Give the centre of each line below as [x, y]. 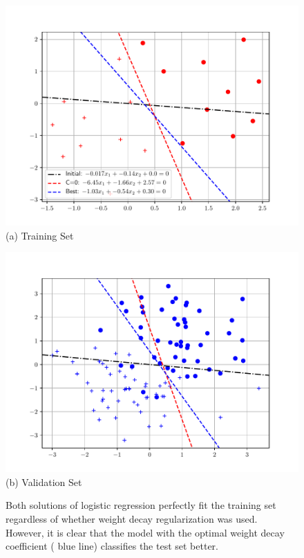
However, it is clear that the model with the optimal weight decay [145, 532]
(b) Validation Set [44, 481]
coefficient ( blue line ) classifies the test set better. [112, 546]
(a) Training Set [40, 235]
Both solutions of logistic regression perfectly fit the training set [141, 505]
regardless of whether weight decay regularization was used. [132, 518]
